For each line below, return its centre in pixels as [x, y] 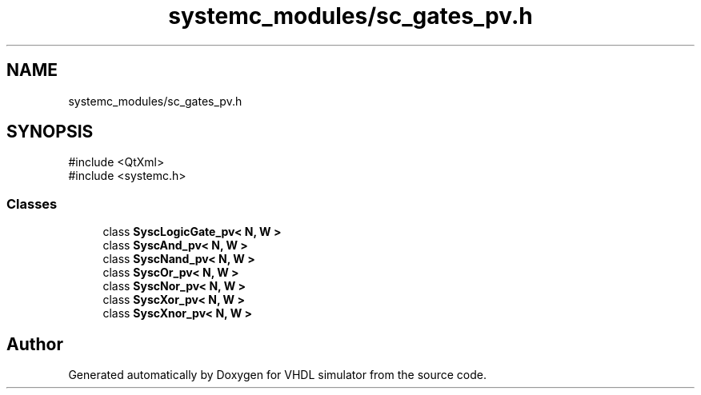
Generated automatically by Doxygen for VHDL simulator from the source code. [278, 375]
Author [35, 344]
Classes [32, 203]
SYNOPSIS [50, 132]
